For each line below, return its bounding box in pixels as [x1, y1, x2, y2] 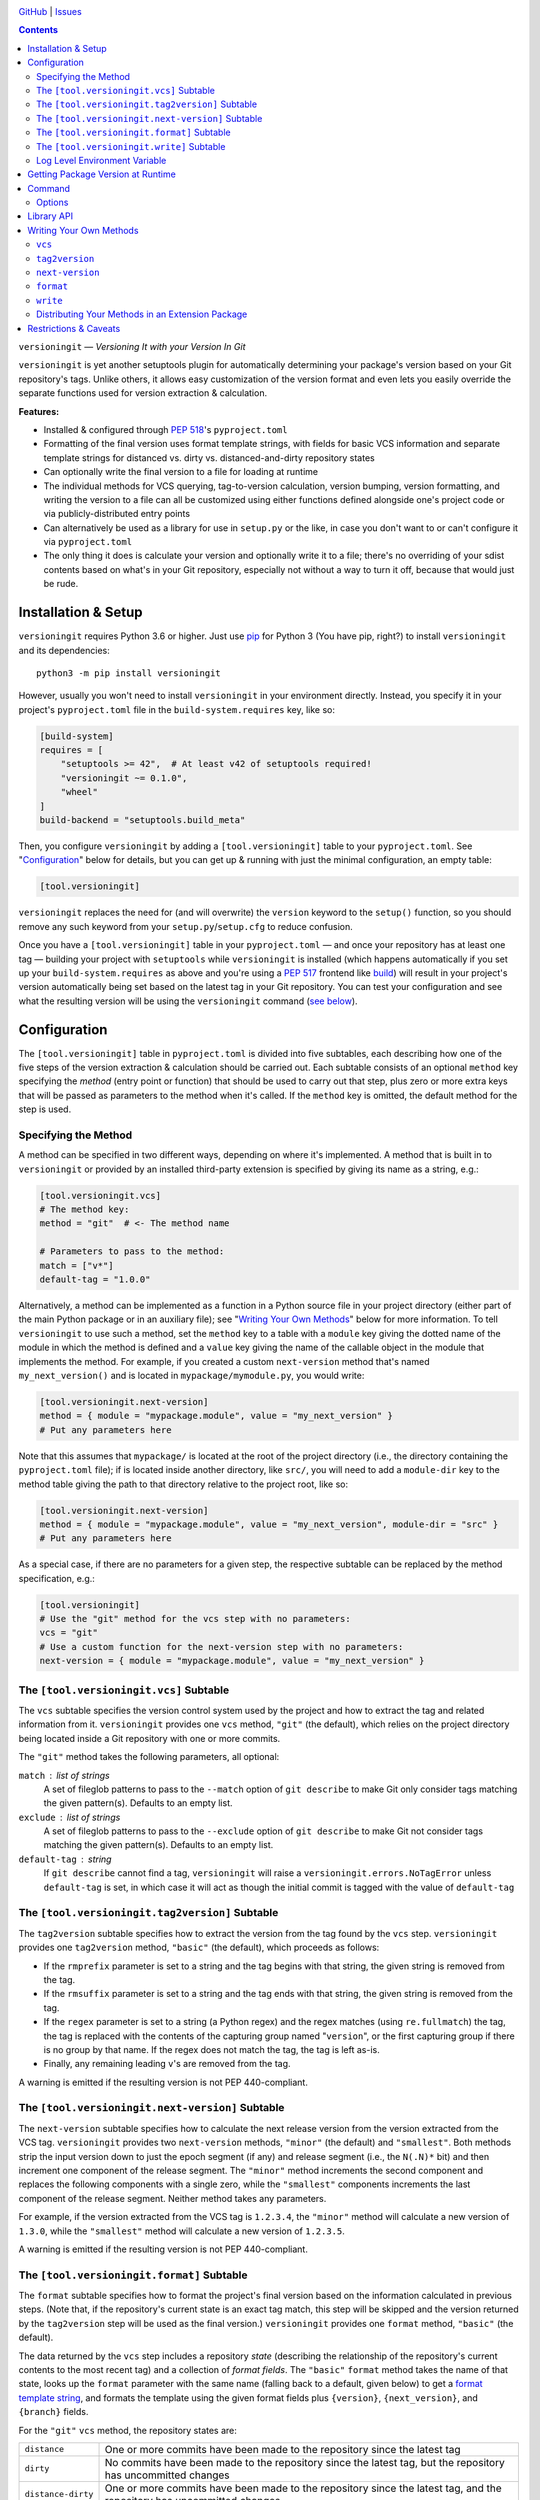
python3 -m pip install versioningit [36, 667, 222, 679]
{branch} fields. [18, 2406, 89, 2418]
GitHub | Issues [18, 6, 82, 17]
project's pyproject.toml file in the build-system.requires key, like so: [18, 703, 335, 715]
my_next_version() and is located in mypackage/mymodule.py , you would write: [18, 1369, 365, 1381]
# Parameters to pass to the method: [39, 1246, 225, 1257]
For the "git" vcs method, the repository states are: [18, 2424, 237, 2436]
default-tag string [18, 1853, 112, 1865]
